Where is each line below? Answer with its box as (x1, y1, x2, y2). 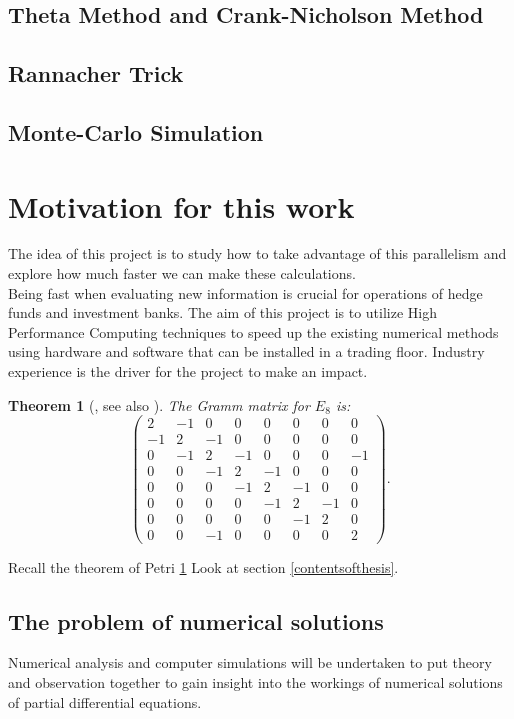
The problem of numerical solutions (8, 605, 384, 636)
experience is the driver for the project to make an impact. (8, 361, 368, 382)
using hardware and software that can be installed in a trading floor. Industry (8, 341, 485, 362)
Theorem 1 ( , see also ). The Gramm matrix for (8, 394, 310, 415)
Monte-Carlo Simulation (8, 116, 264, 147)
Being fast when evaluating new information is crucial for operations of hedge (8, 282, 483, 303)
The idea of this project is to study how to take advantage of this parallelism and (8, 243, 507, 264)
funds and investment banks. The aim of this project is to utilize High (8, 302, 437, 323)
